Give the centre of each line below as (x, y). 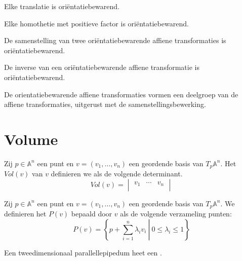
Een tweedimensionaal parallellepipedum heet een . (83, 252)
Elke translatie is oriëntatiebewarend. (62, 6)
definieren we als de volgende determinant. (117, 174)
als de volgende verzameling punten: (176, 214)
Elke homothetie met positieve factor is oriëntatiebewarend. (96, 23)
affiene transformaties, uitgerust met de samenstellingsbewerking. (105, 104)
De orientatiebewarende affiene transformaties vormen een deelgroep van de (121, 94)
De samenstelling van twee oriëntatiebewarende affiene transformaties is (115, 40)
